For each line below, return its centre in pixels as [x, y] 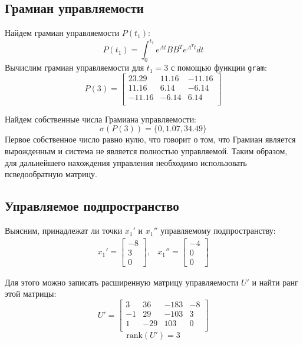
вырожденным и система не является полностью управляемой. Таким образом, [146, 151]
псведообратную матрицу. [51, 174]
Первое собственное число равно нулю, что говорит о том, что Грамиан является [150, 139]
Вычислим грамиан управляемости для [75, 67]
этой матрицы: [31, 293]
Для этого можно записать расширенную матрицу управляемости [122, 282]
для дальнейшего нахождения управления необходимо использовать [126, 162]
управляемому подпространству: [218, 230]
